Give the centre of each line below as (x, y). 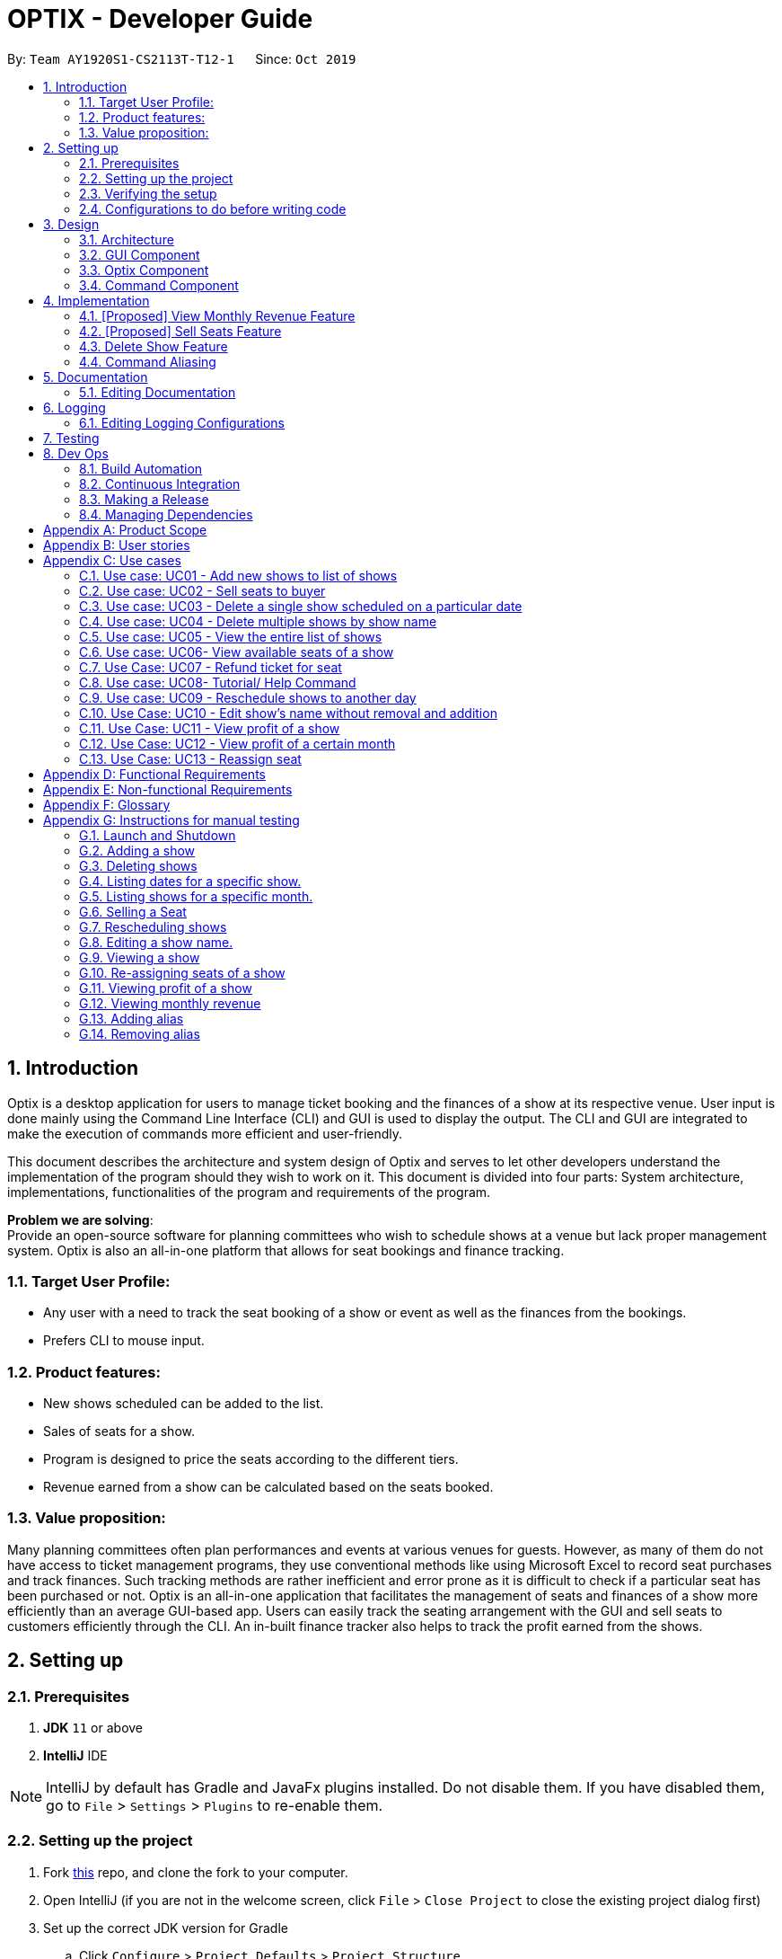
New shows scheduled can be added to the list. (184, 1404)
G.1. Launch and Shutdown (158, 835)
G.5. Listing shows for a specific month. (196, 896)
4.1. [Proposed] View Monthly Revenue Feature (217, 315)
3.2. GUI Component (140, 254)
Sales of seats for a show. (119, 1432)
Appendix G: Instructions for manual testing (171, 820)
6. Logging (75, 407)
